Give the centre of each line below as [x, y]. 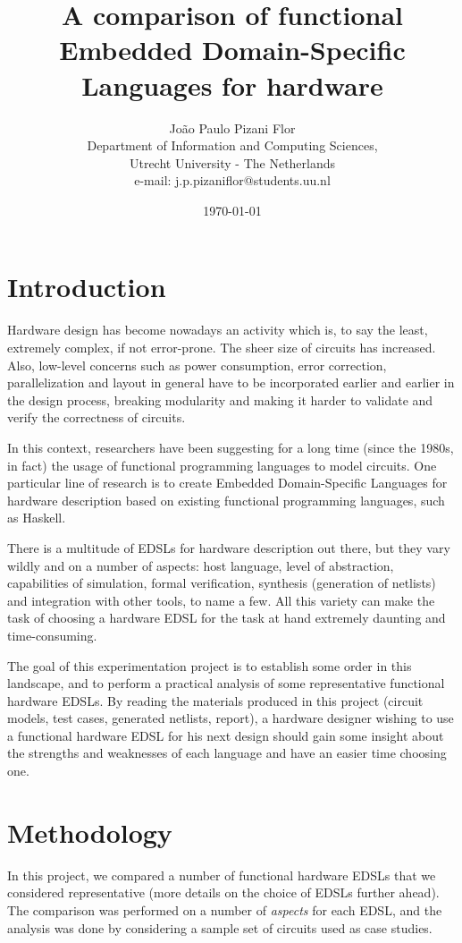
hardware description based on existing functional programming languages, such [226, 500]
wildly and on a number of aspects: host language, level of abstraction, [201, 565]
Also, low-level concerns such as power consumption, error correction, [197, 365]
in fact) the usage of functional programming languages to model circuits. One [222, 465]
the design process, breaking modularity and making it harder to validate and [220, 399]
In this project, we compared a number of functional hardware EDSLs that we [222, 875]
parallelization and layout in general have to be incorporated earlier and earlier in [231, 382]
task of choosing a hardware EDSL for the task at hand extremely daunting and [227, 618]
